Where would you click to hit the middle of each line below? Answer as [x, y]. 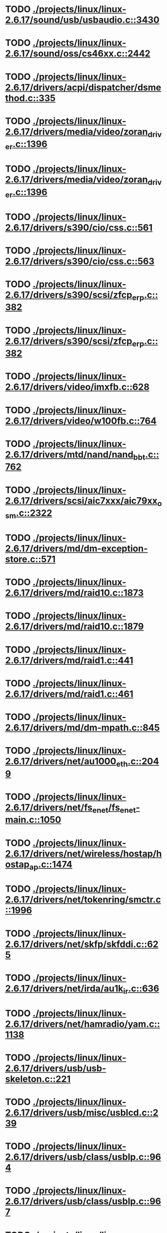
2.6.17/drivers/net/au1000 [61, 762]
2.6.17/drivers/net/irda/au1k [64, 988]
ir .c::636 [141, 989]
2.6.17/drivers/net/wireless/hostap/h [83, 854]
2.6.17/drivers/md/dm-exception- [76, 548]
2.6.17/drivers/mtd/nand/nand [69, 454]
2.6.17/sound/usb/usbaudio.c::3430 [82, 20]
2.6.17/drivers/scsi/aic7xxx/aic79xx [81, 501]
